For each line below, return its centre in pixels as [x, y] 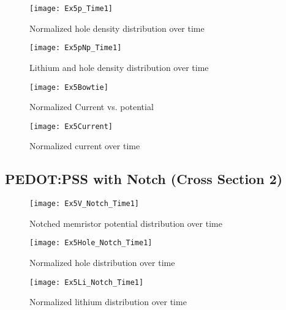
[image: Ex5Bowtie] [69, 87]
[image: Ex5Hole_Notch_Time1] [91, 243]
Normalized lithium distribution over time [108, 302]
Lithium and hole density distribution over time [119, 67]
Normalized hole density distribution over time [117, 28]
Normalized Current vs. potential [92, 107]
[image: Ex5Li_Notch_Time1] [87, 282]
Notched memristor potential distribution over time [126, 223]
